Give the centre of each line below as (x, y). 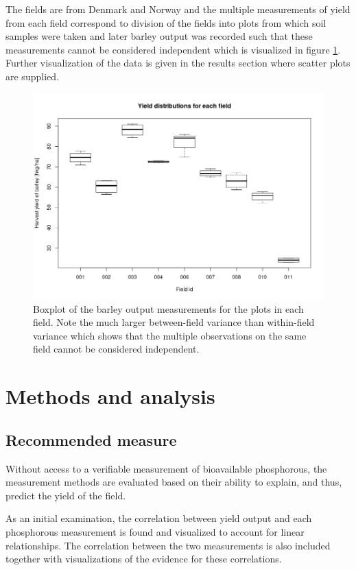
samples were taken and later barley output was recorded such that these (159, 36)
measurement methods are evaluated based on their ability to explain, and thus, (174, 482)
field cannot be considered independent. (116, 349)
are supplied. (32, 76)
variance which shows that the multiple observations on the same (170, 335)
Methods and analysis (110, 396)
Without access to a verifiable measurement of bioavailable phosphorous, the (166, 468)
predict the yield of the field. (66, 495)
